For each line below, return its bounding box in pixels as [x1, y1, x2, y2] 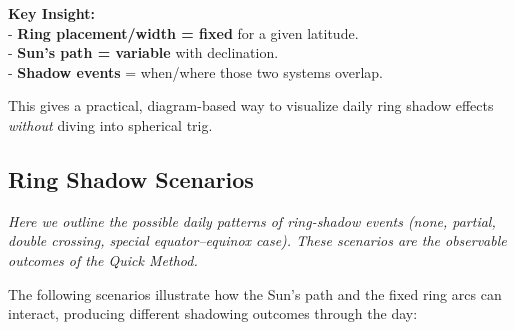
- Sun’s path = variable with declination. [8, 42, 279, 63]
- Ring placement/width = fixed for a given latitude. [8, 22, 359, 43]
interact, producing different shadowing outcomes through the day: [8, 303, 418, 324]
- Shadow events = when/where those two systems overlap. [8, 61, 383, 82]
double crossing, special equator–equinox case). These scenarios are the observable [8, 230, 507, 251]
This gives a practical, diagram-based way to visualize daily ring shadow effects [8, 95, 494, 116]
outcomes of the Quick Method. [8, 249, 198, 270]
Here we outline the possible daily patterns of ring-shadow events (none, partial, [8, 210, 496, 231]
